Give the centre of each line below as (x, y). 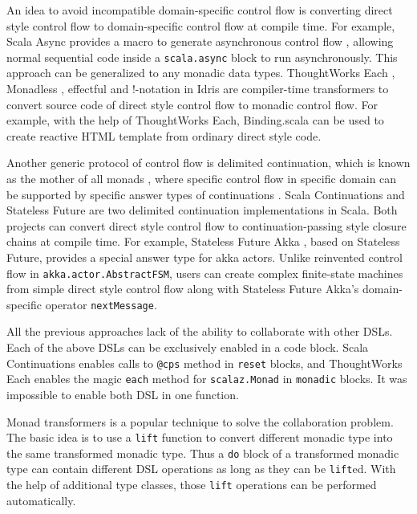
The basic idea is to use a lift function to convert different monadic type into (200, 437)
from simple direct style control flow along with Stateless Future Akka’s (183, 289)
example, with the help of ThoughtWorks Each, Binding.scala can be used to (195, 120)
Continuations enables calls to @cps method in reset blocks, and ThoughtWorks (204, 363)
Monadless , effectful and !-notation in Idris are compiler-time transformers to (198, 89)
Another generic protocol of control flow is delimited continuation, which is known (208, 163)
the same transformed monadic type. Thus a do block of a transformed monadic (203, 453)
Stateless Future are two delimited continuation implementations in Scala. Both (202, 210)
